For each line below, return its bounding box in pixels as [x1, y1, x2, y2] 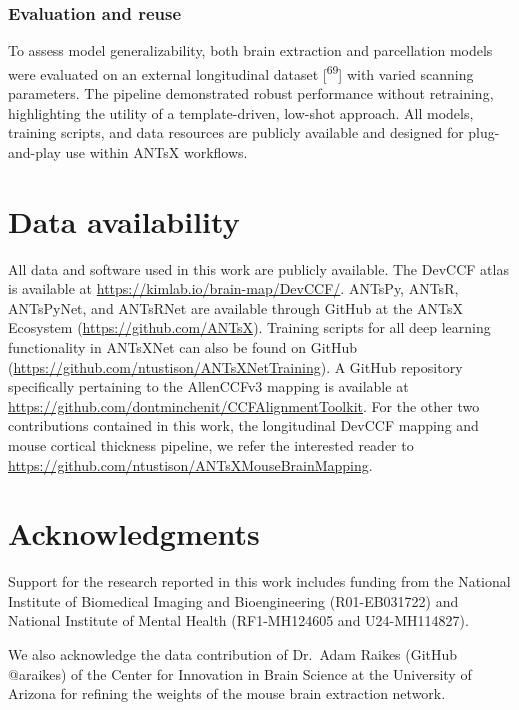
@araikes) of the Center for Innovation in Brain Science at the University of [8, 663, 472, 684]
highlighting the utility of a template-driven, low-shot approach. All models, [8, 102, 474, 123]
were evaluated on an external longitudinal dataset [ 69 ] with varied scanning [8, 60, 474, 84]
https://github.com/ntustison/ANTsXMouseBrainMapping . [8, 454, 373, 475]
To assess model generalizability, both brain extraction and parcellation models [8, 40, 493, 61]
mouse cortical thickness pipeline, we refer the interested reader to [8, 434, 414, 455]
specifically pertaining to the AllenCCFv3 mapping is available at [8, 376, 409, 397]
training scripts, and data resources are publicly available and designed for [8, 122, 464, 143]
